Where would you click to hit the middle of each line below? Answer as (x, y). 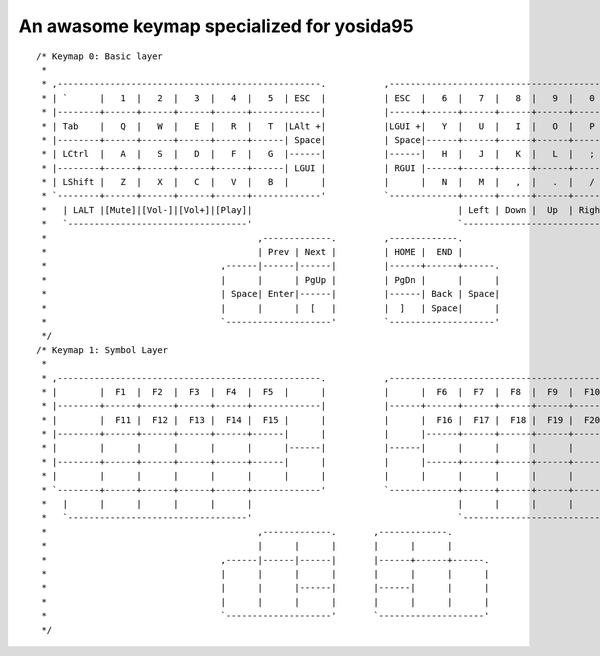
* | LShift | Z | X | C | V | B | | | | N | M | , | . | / (318, 182)
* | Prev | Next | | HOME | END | (252, 252)
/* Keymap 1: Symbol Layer (102, 349)
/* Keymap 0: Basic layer (100, 56)
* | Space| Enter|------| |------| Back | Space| (270, 294)
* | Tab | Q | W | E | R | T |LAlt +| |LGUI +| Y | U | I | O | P (318, 126)
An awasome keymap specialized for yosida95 (216, 26)
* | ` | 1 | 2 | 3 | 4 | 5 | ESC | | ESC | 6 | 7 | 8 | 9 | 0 (318, 98)
